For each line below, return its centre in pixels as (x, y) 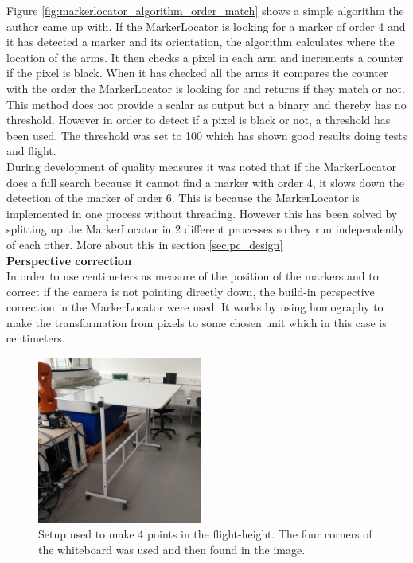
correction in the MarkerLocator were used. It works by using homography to (195, 307)
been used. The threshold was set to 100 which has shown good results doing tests (207, 135)
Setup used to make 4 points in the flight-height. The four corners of (205, 534)
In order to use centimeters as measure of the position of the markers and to (193, 276)
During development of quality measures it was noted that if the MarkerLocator (202, 166)
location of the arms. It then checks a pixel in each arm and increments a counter (205, 57)
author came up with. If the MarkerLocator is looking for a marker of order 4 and (206, 26)
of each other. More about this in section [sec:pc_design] (145, 244)
